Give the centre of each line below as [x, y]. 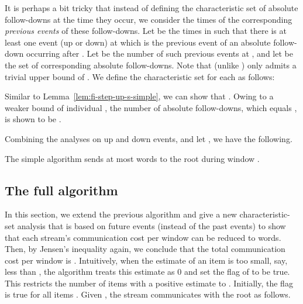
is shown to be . [33, 119]
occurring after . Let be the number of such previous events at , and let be [159, 53]
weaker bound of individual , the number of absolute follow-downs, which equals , [151, 107]
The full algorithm [61, 190]
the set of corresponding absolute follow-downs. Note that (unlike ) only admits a [151, 65]
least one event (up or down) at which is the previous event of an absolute [138, 42]
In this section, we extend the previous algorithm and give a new [121, 214]
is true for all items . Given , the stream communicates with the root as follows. [148, 294]
